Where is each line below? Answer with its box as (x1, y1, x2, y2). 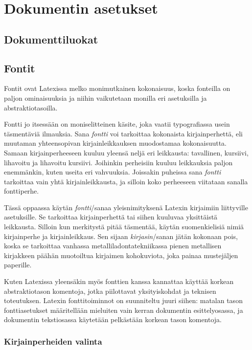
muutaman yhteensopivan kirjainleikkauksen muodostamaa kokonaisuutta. (4, 138, 227, 148)
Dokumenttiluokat (4, 31, 98, 46)
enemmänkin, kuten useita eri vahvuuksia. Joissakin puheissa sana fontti (4, 167, 221, 177)
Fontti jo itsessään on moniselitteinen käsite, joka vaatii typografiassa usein (4, 119, 230, 129)
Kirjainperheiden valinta (4, 335, 102, 347)
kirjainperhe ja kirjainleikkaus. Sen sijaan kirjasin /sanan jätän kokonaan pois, (4, 231, 238, 241)
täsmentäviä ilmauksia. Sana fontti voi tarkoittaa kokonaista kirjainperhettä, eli (4, 128, 243, 138)
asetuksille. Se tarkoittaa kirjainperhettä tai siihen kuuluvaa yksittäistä (4, 212, 218, 222)
